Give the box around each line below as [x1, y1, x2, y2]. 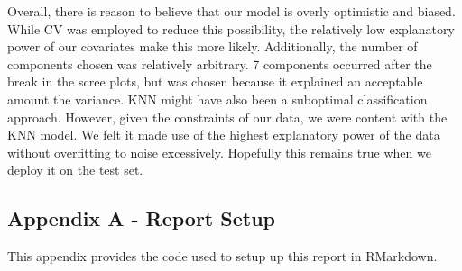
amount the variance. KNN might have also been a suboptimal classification [7, 89, 428, 108]
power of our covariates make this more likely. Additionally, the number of [7, 37, 418, 56]
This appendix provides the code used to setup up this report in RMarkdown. [7, 247, 438, 266]
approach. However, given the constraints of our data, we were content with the [7, 107, 448, 126]
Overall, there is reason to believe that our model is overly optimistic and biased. [7, 2, 456, 20]
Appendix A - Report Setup [7, 204, 275, 232]
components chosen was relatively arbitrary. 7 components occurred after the [7, 54, 432, 73]
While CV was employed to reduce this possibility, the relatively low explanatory [7, 19, 455, 38]
